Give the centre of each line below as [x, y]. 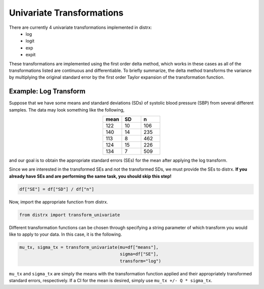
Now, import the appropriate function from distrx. [59, 202]
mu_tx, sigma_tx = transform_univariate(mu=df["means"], [89, 247]
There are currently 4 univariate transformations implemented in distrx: [80, 27]
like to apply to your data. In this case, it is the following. [66, 234]
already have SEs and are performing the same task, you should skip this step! [90, 176]
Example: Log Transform [47, 91]
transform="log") [141, 261]
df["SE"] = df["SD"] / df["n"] [57, 189]
